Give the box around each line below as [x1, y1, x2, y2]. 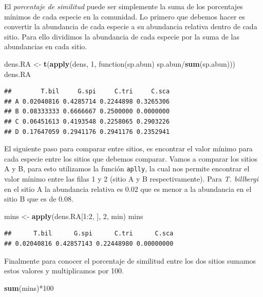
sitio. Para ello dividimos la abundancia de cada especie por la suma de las [4, 31, 239, 42]
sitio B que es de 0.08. [4, 193, 73, 204]
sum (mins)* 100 [4, 282, 54, 293]
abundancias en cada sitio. [4, 41, 87, 52]
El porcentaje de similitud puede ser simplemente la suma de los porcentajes [4, 1, 243, 11]
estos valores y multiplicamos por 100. [4, 265, 124, 276]
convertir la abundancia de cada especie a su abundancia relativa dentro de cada [4, 21, 257, 32]
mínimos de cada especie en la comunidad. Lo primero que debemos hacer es [4, 11, 245, 22]
